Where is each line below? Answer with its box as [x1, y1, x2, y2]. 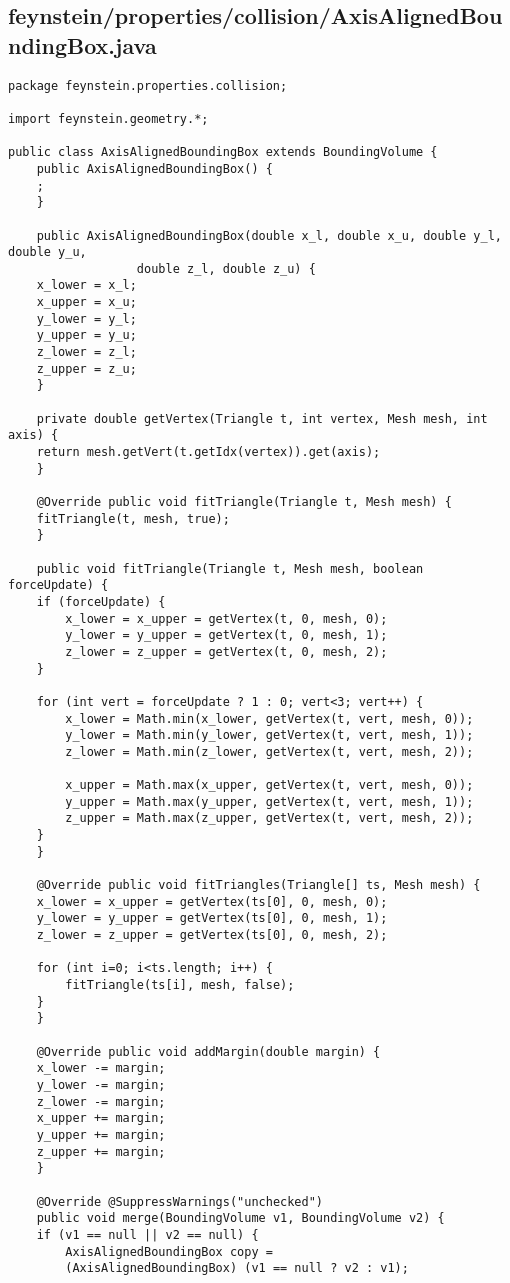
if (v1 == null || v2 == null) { [36, 1227, 259, 1242]
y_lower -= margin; [36, 1077, 166, 1092]
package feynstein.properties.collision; [8, 78, 288, 93]
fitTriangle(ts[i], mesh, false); [65, 978, 295, 993]
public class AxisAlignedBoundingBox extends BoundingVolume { [8, 145, 438, 160]
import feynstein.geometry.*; [8, 111, 209, 126]
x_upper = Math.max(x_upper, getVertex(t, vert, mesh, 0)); [65, 778, 474, 793]
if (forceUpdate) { [36, 594, 166, 609]
